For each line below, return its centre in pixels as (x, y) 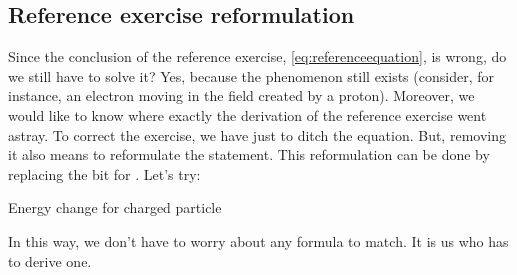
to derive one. (50, 260)
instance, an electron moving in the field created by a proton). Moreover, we (241, 95)
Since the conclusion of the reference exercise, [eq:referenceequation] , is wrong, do (257, 56)
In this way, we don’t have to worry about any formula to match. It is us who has (258, 240)
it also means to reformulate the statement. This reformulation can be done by (249, 154)
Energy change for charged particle (115, 207)
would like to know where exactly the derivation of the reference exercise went (247, 114)
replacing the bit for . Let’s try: (104, 173)
